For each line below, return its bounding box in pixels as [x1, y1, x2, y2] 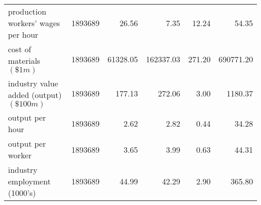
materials [8, 55, 41, 66]
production [8, 6, 47, 17]
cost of [8, 43, 31, 55]
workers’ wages [8, 17, 60, 29]
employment [8, 175, 51, 187]
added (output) [8, 89, 62, 100]
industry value [8, 77, 58, 89]
